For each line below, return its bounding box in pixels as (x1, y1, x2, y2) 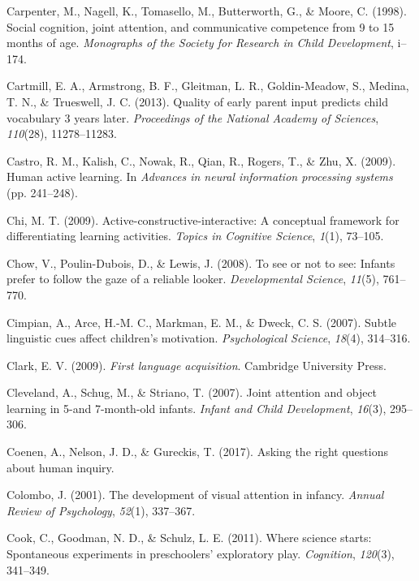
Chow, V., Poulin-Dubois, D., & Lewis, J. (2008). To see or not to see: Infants (6, 254, 395, 271)
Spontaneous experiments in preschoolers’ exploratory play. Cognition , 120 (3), (6, 545, 395, 562)
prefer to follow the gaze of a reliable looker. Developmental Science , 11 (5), (6, 270, 379, 287)
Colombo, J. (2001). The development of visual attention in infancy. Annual (6, 486, 384, 503)
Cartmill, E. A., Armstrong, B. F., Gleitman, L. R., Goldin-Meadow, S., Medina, (6, 77, 409, 94)
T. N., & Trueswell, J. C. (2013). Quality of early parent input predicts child (6, 93, 388, 110)
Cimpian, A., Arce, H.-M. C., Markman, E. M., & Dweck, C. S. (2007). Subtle (6, 313, 396, 330)
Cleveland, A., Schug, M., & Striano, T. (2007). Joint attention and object (6, 384, 378, 401)
